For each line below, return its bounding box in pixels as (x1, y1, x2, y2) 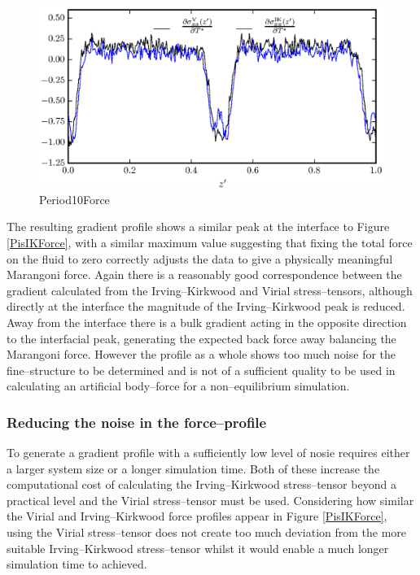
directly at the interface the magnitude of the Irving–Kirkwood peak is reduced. (7, 298, 405, 315)
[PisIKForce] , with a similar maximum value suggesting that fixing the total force (7, 233, 413, 250)
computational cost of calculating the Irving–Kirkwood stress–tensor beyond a (7, 476, 396, 493)
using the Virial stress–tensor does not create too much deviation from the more (7, 524, 407, 541)
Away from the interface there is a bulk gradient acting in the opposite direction (7, 313, 407, 330)
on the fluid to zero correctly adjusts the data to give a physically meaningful (7, 250, 393, 267)
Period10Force (39, 190, 110, 207)
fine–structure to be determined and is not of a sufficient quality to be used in (7, 361, 396, 378)
